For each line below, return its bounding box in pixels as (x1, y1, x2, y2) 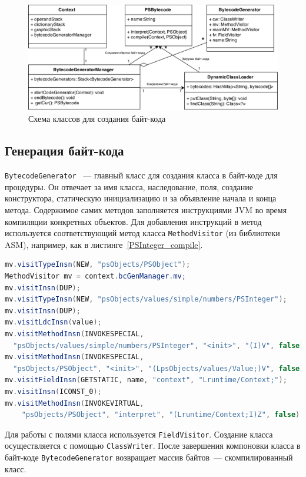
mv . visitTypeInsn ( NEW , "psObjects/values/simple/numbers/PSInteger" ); (5, 295, 287, 304)
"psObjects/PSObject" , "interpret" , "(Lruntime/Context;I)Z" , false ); (21, 410, 304, 419)
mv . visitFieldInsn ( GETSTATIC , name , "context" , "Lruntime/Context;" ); (5, 376, 287, 385)
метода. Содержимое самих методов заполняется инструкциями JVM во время (5, 203, 287, 216)
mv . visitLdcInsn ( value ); (5, 318, 102, 327)
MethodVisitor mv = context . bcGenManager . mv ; (5, 271, 186, 280)
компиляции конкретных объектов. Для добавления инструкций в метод (5, 215, 262, 227)
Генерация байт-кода (5, 141, 124, 160)
